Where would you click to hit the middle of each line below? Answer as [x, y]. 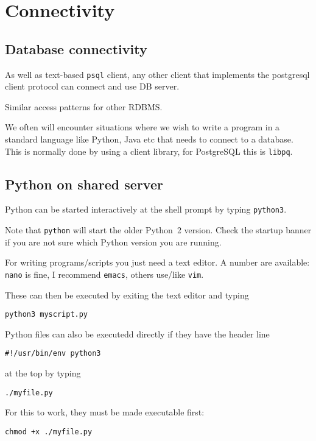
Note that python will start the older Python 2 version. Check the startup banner [158, 230]
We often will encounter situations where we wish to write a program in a [142, 127]
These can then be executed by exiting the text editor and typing [127, 295]
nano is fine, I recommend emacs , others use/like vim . [104, 274]
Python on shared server [84, 184]
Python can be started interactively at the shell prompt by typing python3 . [146, 209]
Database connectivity [76, 48]
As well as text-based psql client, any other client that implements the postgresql [157, 74]
